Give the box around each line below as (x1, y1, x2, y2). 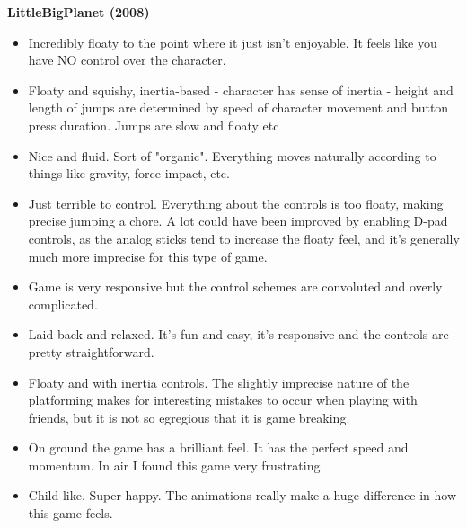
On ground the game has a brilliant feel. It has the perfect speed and (28, 438, 409, 457)
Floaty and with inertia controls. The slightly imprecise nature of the (28, 372, 410, 391)
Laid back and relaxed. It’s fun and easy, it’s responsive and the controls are (28, 325, 449, 344)
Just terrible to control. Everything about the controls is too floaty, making (28, 193, 444, 212)
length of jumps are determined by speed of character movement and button (28, 98, 449, 117)
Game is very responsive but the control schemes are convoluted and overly (28, 277, 443, 296)
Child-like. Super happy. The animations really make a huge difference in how (28, 486, 457, 505)
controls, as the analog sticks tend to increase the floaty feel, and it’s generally (28, 228, 460, 247)
